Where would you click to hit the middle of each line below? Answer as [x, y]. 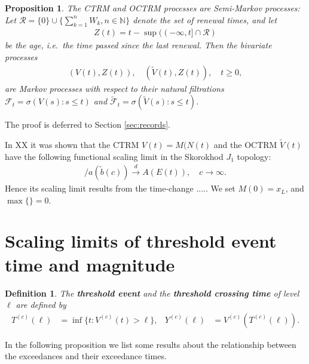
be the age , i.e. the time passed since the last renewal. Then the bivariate [138, 45]
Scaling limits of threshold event [141, 241]
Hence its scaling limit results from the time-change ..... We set [120, 188]
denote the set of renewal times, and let [205, 19]
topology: [254, 156]
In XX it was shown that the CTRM [72, 145]
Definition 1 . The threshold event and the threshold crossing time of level [152, 293]
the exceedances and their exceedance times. [86, 356]
